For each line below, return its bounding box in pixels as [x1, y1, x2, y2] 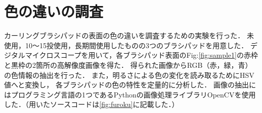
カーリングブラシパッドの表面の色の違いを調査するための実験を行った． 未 [4, 30, 254, 41]
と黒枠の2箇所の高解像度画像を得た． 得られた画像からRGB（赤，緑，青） [4, 59, 252, 70]
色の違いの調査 [4, 1, 104, 22]
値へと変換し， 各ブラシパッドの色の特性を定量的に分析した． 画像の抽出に [4, 79, 256, 90]
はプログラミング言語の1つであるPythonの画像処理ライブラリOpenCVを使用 [4, 89, 256, 99]
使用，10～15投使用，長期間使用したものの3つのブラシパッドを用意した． [4, 40, 248, 50]
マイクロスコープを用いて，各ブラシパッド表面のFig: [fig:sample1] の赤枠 [25, 50, 258, 60]
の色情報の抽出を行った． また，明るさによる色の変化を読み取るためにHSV [4, 69, 254, 80]
